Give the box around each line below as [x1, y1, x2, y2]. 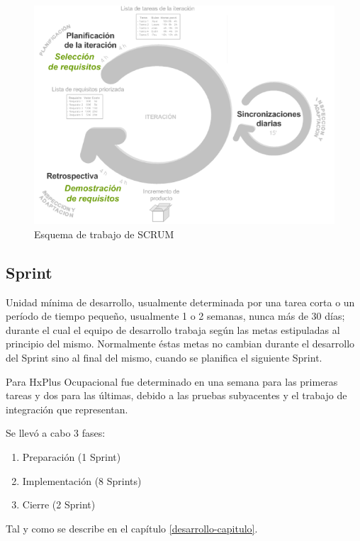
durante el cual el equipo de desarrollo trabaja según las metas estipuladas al [6, 322, 340, 337]
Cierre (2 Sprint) [22, 497, 96, 512]
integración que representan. [6, 401, 128, 416]
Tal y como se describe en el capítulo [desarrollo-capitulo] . [6, 520, 258, 535]
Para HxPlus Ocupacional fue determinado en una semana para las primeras [6, 374, 338, 389]
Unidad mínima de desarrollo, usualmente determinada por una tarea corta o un [6, 294, 355, 309]
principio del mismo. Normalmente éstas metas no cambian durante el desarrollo [6, 336, 355, 351]
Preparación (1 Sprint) [22, 450, 121, 464]
